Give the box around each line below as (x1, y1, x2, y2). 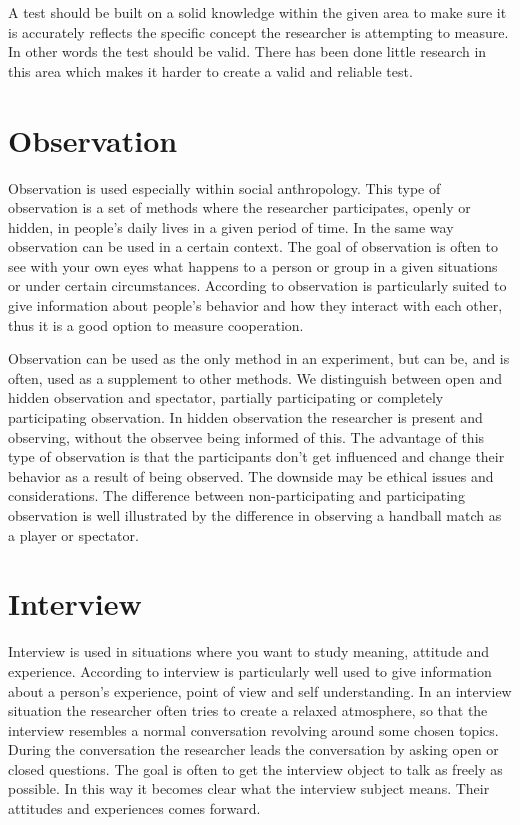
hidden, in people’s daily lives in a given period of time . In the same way (8, 216, 454, 237)
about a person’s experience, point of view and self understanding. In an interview (8, 680, 512, 701)
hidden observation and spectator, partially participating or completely (8, 387, 444, 408)
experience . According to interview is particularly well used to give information (8, 660, 492, 681)
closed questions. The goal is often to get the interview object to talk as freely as (8, 758, 503, 779)
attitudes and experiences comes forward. (8, 798, 261, 819)
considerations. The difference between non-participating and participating (8, 485, 465, 506)
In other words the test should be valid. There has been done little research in (8, 41, 487, 62)
